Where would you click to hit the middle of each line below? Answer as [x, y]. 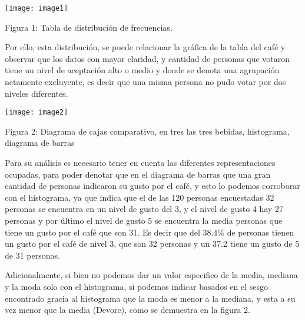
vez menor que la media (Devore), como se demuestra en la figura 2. [127, 310]
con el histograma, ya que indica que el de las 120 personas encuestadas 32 [140, 197]
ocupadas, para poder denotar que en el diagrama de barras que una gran [138, 174]
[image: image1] [37, 8]
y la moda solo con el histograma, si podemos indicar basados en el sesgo [137, 286]
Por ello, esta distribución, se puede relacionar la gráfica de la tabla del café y [145, 47]
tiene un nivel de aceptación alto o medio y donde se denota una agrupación [142, 70]
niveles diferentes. [37, 93]
